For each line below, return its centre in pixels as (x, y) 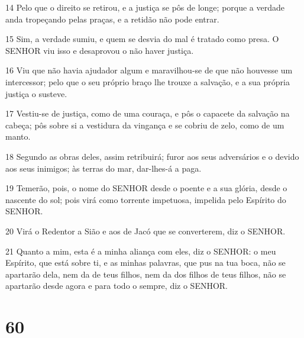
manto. (18, 136)
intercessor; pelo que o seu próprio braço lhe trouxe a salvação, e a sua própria (148, 81)
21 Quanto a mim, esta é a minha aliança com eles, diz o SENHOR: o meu (141, 251)
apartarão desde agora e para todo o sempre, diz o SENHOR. (117, 286)
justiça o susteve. (36, 93)
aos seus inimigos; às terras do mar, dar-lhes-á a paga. (104, 168)
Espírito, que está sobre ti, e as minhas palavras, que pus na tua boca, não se (145, 263)
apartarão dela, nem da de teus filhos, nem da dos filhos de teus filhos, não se (146, 274)
